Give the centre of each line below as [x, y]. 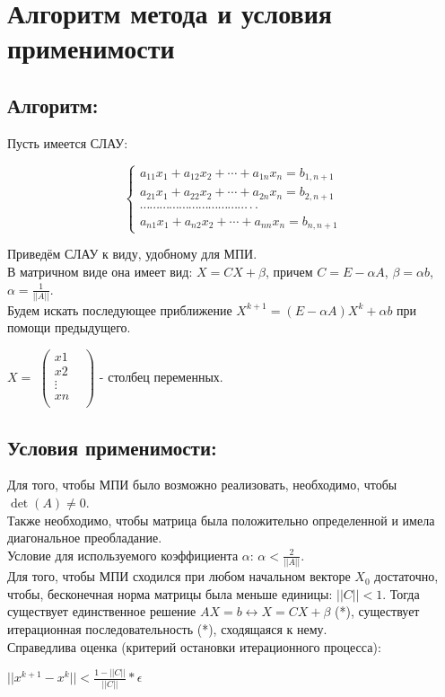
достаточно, [406, 576]
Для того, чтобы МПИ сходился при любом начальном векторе [179, 576]
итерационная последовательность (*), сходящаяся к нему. [167, 628]
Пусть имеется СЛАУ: [68, 142]
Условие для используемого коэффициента [123, 555]
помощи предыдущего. [69, 327]
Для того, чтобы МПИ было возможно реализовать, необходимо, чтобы [202, 485]
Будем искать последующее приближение [120, 309]
